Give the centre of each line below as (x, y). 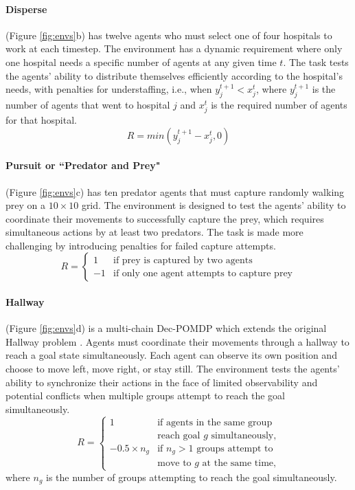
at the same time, (239, 464)
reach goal (179, 435)
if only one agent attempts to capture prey (203, 274)
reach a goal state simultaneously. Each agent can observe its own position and (171, 355)
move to (174, 464)
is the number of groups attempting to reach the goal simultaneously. (192, 477)
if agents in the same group (215, 422)
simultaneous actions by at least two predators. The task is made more (154, 232)
